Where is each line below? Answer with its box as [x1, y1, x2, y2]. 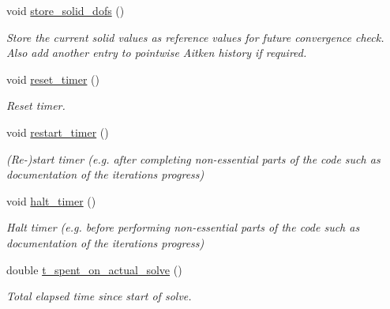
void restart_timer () [6, 123, 109, 140]
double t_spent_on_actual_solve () [6, 261, 182, 277]
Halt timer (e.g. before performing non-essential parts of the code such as [6, 219, 360, 236]
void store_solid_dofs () [6, 2, 125, 18]
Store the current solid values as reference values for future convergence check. [6, 28, 384, 45]
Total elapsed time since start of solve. [6, 288, 192, 304]
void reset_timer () [6, 70, 99, 87]
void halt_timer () [6, 192, 96, 209]
